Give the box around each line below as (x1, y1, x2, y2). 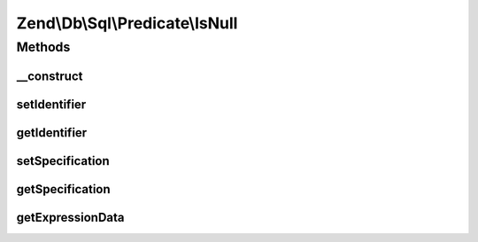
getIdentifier (16, 125, 88, 140)
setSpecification (16, 153, 110, 168)
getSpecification (16, 182, 111, 197)
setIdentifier (16, 97, 87, 112)
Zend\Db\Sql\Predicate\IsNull (16, 13, 238, 33)
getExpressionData (16, 209, 125, 225)
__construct (16, 68, 83, 83)
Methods (16, 39, 71, 55)
